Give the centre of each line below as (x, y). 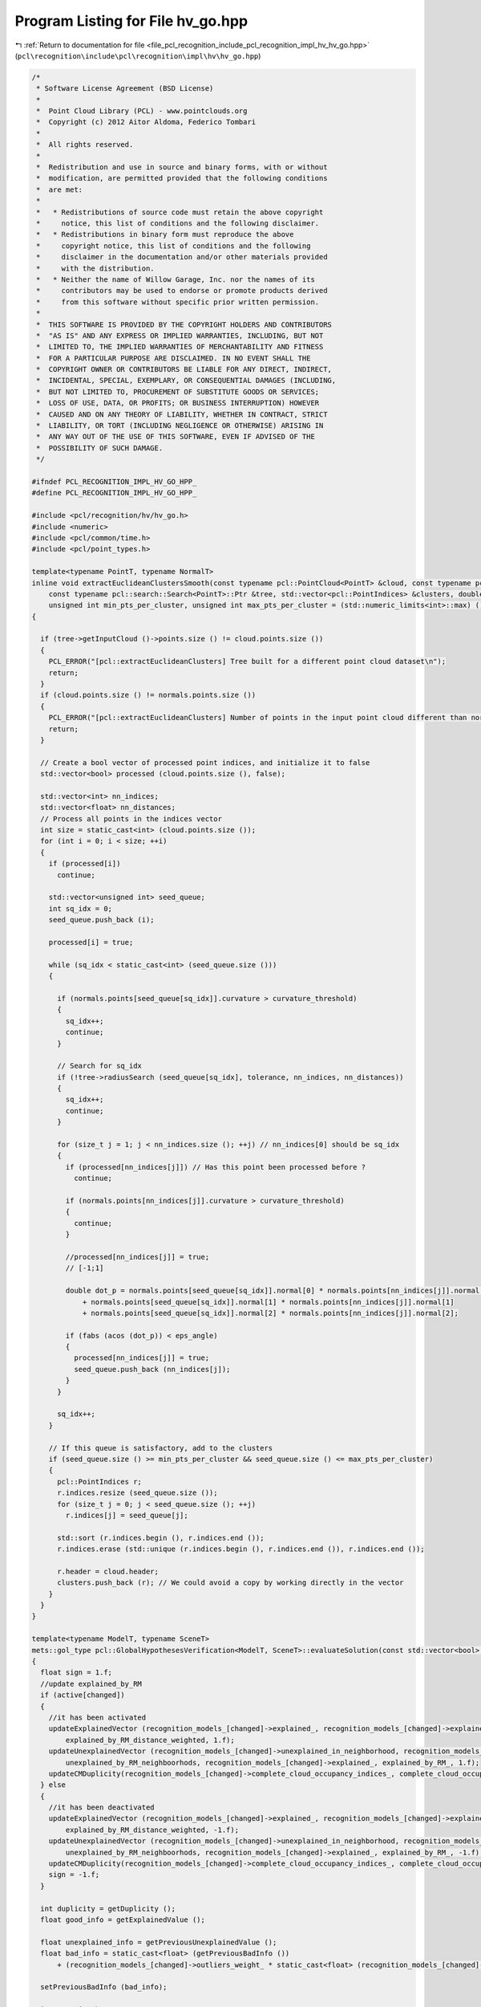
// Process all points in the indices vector (131, 818)
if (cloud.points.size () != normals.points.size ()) (148, 695)
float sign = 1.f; (76, 1673)
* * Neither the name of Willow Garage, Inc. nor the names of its (176, 279)
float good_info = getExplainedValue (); (123, 1919)
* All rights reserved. (85, 145)
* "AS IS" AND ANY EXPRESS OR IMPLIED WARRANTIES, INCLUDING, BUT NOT (180, 336)
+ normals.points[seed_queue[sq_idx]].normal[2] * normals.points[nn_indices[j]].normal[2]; (270, 1313)
